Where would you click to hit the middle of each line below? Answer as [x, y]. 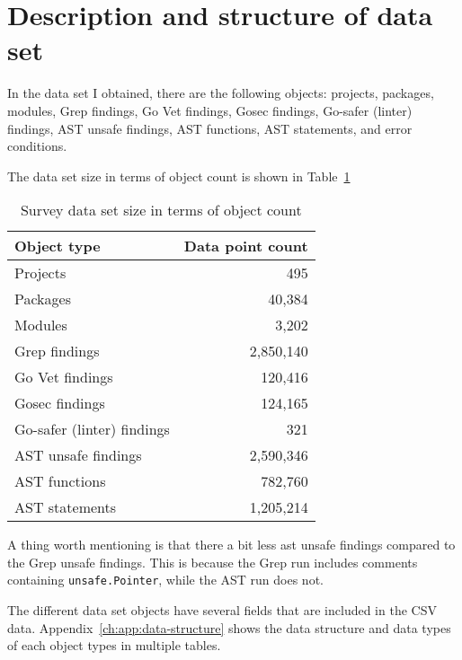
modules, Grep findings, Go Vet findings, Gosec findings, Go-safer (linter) [210, 110]
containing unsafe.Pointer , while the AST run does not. [165, 580]
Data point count [246, 246]
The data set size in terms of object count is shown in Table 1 [179, 176]
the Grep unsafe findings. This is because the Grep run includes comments [213, 562]
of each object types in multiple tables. [114, 645]
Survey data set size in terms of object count [161, 210]
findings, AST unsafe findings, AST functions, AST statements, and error [210, 128]
